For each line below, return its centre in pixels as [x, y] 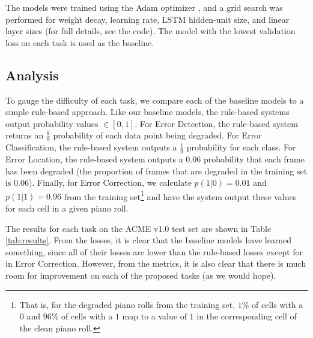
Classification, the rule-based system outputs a [91, 147]
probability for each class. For [241, 147]
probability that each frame [254, 159]
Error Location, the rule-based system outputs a [94, 159]
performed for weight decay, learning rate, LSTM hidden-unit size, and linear [147, 19]
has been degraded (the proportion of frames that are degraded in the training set [156, 170]
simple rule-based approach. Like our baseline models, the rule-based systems [147, 112]
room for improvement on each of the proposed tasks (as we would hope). [141, 275]
